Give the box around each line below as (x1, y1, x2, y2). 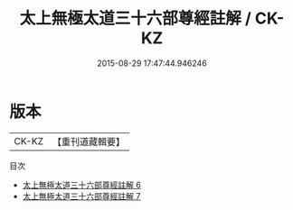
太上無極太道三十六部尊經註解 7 (22, 190, 141, 201)
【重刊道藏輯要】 (52, 135, 125, 148)
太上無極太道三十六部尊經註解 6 (22, 179, 142, 190)
